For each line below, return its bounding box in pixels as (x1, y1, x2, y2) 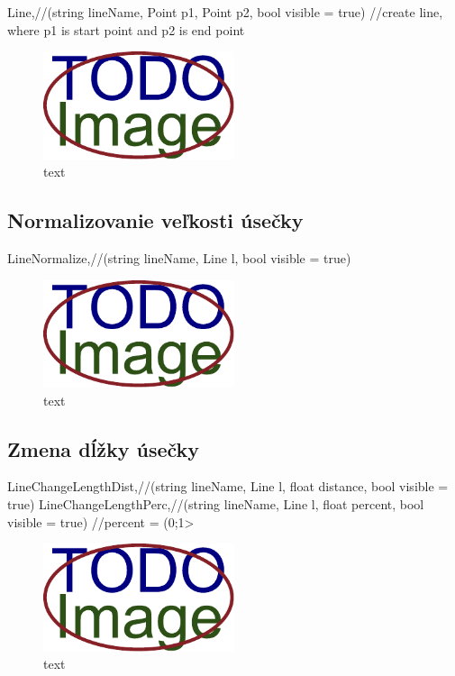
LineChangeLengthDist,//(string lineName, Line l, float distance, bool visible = (7, 477, 449, 496)
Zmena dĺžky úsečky (7, 434, 200, 462)
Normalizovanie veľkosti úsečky (7, 206, 304, 234)
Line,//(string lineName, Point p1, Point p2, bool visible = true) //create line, (7, 3, 443, 21)
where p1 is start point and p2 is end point (7, 20, 245, 39)
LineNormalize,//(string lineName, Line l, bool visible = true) (7, 248, 351, 267)
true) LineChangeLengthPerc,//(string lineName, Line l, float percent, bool (7, 494, 424, 513)
